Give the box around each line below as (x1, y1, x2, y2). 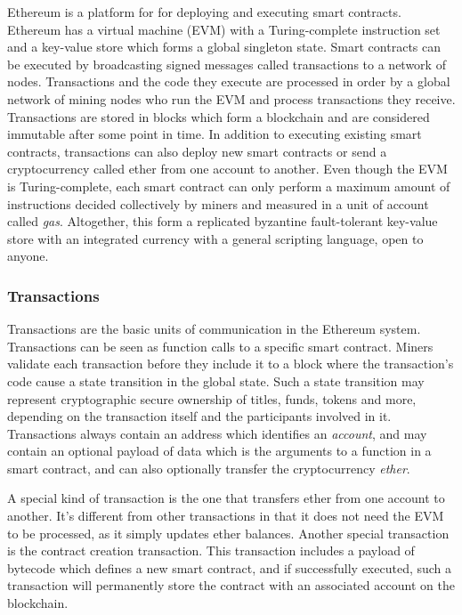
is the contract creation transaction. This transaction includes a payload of (7, 541, 415, 560)
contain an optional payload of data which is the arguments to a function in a (7, 441, 432, 460)
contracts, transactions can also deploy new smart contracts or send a (7, 142, 387, 160)
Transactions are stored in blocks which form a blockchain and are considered (7, 107, 430, 125)
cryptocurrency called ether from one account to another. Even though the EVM (7, 159, 448, 178)
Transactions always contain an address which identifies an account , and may (7, 424, 427, 442)
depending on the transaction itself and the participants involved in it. (7, 407, 392, 425)
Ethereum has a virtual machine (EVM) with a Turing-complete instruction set (7, 20, 441, 38)
